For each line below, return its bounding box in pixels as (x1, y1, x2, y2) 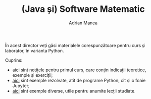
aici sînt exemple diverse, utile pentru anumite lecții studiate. (12, 88, 136, 94)
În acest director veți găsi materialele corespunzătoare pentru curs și (5, 42, 146, 48)
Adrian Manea (68, 20, 98, 26)
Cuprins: (5, 57, 23, 63)
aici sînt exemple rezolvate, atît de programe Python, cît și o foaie (12, 77, 146, 83)
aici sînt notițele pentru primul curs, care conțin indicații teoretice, (12, 67, 147, 73)
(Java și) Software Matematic (21, 3, 145, 15)
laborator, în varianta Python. (5, 48, 64, 53)
